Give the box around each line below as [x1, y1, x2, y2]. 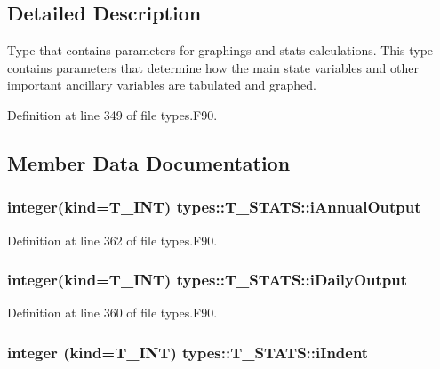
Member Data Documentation [7, 148, 291, 176]
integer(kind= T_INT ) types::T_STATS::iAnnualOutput [7, 196, 421, 218]
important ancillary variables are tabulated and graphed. [7, 76, 316, 94]
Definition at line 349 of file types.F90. [7, 105, 218, 124]
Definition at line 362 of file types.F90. [7, 230, 218, 249]
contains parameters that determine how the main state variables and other [7, 58, 419, 76]
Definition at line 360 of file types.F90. [7, 303, 218, 322]
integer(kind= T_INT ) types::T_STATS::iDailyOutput [7, 269, 408, 291]
